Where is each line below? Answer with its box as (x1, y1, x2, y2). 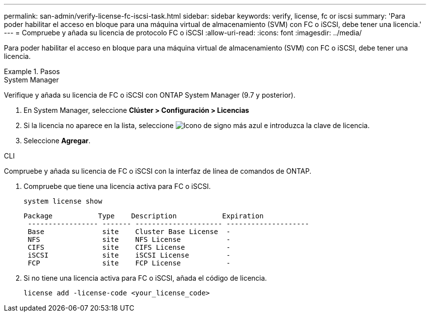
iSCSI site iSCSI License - (27, 251, 231, 259)
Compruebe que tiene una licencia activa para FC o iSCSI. (24, 182, 211, 190)
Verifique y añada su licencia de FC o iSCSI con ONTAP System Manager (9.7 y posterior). (4, 91, 296, 99)
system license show (24, 197, 103, 205)
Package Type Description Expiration (24, 212, 264, 220)
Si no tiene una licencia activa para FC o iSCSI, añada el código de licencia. (24, 274, 267, 282)
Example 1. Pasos (4, 67, 60, 76)
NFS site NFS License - (27, 236, 231, 243)
